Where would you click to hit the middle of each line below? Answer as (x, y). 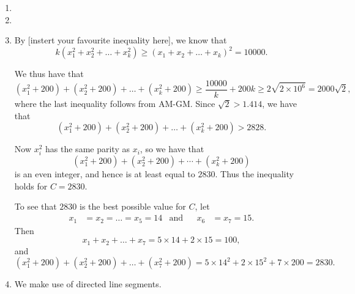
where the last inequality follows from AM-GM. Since (115, 103)
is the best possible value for (133, 206)
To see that (35, 206)
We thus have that (49, 74)
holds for (31, 186)
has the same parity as (88, 149)
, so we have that (172, 149)
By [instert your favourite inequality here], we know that (121, 40)
